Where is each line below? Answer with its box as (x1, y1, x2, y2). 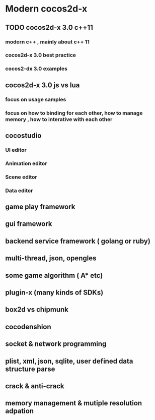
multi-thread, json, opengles (5, 254, 97, 263)
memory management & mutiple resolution (5, 399, 142, 407)
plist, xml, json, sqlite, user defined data (5, 356, 133, 366)
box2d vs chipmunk (5, 306, 69, 314)
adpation (5, 407, 34, 415)
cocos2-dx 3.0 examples (5, 65, 68, 72)
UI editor (5, 146, 27, 153)
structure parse (5, 365, 55, 373)
